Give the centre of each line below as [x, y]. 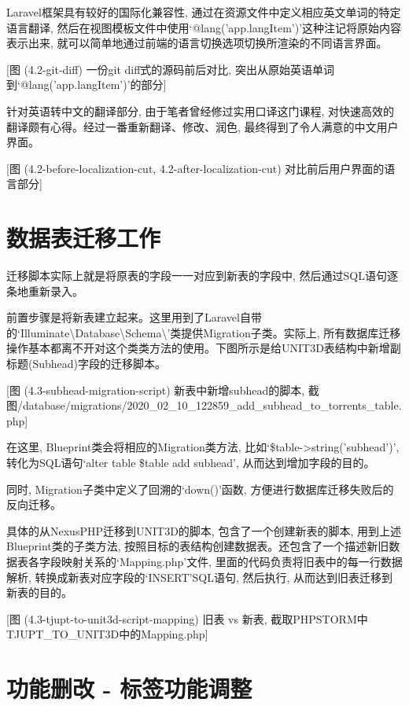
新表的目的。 [39, 592]
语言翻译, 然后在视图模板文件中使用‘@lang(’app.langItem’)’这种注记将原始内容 [204, 27]
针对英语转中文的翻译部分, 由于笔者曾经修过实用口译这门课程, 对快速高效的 [201, 110]
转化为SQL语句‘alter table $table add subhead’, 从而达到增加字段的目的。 [191, 462]
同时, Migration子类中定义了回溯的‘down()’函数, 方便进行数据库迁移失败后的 [200, 489]
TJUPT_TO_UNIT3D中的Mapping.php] [107, 634]
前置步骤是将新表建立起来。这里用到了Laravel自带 [134, 317]
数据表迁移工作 [84, 238]
